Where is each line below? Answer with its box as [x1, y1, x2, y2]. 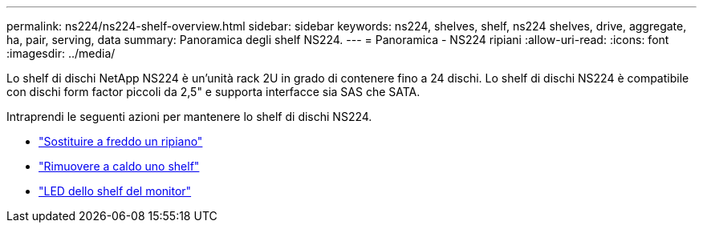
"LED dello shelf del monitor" [39, 184, 192, 198]
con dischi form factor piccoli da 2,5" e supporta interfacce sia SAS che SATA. [6, 85, 421, 98]
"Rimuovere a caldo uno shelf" [39, 159, 200, 173]
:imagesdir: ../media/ [6, 46, 116, 60]
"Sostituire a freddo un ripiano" [39, 135, 203, 148]
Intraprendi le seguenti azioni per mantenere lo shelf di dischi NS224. [6, 110, 372, 123]
